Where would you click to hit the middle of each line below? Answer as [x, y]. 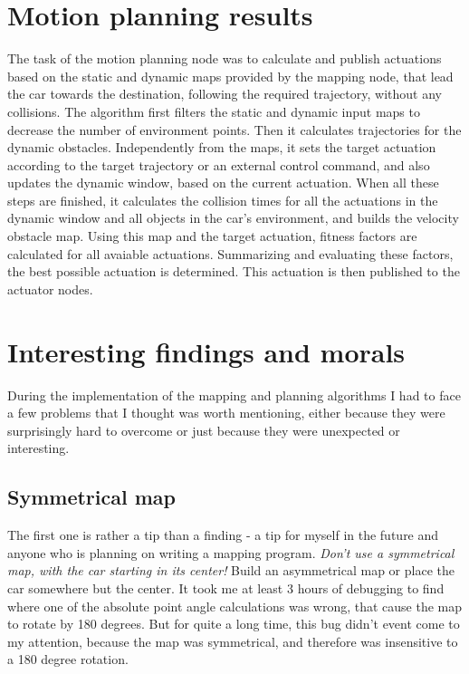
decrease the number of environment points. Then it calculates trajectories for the [234, 129]
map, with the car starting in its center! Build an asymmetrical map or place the [231, 570]
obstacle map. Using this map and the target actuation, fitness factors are [212, 236]
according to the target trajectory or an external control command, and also [219, 164]
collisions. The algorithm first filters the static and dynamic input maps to [214, 111]
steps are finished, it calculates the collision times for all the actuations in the [223, 200]
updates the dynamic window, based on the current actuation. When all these [223, 183]
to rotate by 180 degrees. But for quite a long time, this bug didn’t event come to [234, 624]
